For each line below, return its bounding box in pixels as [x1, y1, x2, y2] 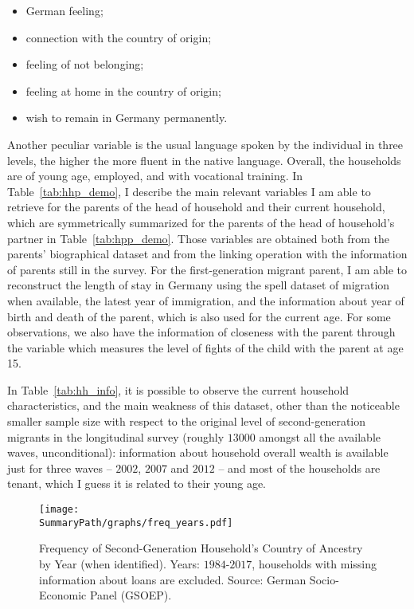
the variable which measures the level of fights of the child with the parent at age [7, 339, 404, 356]
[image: [39, 504, 80, 516]
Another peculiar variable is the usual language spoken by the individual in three [7, 136, 404, 152]
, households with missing [252, 555, 377, 572]
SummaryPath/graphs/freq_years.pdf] [39, 517, 233, 528]
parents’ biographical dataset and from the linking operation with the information [7, 246, 408, 262]
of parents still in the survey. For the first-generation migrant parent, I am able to [7, 261, 408, 277]
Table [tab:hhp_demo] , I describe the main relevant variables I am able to [7, 183, 371, 199]
